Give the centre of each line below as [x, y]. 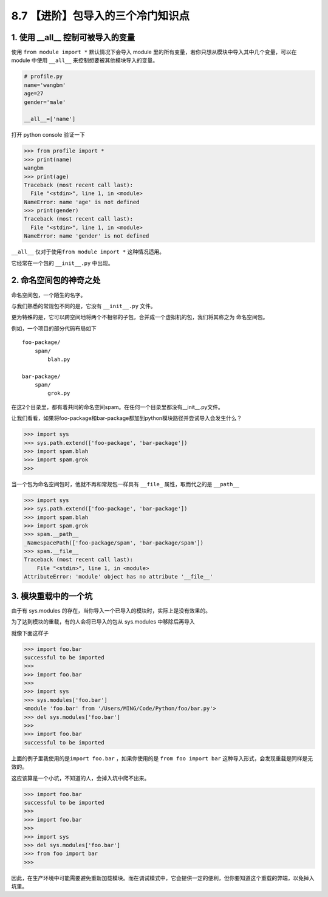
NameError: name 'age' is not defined [82, 202]
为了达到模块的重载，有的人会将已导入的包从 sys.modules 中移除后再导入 [103, 622]
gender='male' [45, 102]
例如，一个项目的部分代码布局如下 [54, 328]
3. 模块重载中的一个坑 [52, 596]
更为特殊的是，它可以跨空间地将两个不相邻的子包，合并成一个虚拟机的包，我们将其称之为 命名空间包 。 [140, 317]
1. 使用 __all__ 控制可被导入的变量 [73, 37]
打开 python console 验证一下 [48, 135]
